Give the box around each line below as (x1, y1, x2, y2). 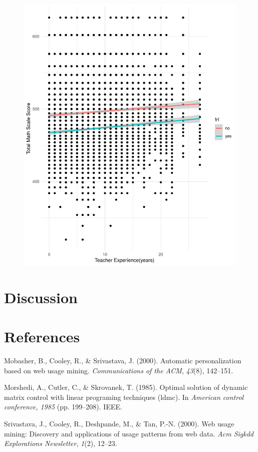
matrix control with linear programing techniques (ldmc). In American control (4, 391, 244, 402)
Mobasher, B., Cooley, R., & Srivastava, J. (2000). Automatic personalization (4, 355, 241, 365)
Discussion (4, 287, 78, 307)
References (4, 326, 80, 346)
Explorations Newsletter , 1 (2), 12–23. (4, 438, 117, 448)
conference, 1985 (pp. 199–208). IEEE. (4, 401, 122, 412)
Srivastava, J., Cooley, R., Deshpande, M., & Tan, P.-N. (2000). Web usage (4, 418, 234, 428)
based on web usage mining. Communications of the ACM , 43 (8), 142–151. (4, 365, 233, 375)
